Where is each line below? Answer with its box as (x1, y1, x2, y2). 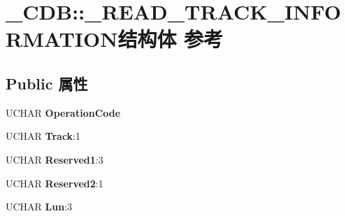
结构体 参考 (117, 24, 224, 53)
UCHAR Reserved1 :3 (6, 152, 103, 166)
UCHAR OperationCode (6, 105, 121, 120)
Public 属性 (6, 72, 88, 94)
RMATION (6, 24, 118, 53)
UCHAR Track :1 (6, 129, 81, 143)
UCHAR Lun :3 (6, 199, 73, 214)
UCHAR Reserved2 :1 (6, 175, 103, 190)
